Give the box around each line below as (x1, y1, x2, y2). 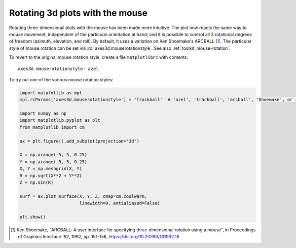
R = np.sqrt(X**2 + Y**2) (19, 173, 82, 178)
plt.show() (19, 214, 46, 219)
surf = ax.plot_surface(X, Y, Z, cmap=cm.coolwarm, (19, 193, 148, 199)
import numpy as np (19, 111, 67, 116)
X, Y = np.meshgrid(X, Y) (19, 166, 82, 172)
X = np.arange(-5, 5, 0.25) (19, 152, 87, 158)
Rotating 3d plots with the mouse (9, 7, 148, 18)
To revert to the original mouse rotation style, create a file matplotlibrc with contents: (9, 54, 188, 60)
